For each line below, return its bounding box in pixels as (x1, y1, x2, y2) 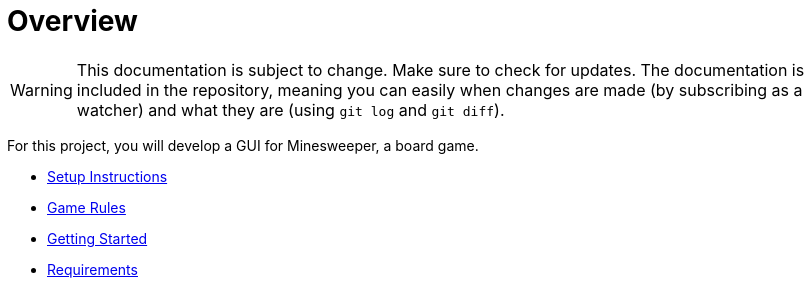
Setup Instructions (47, 167, 168, 185)
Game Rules (47, 198, 126, 216)
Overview (7, 4, 138, 38)
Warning (10, 79, 73, 100)
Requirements (47, 260, 138, 278)
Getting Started (47, 229, 148, 247)
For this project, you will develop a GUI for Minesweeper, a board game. (7, 136, 479, 154)
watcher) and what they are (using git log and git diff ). (76, 99, 505, 120)
